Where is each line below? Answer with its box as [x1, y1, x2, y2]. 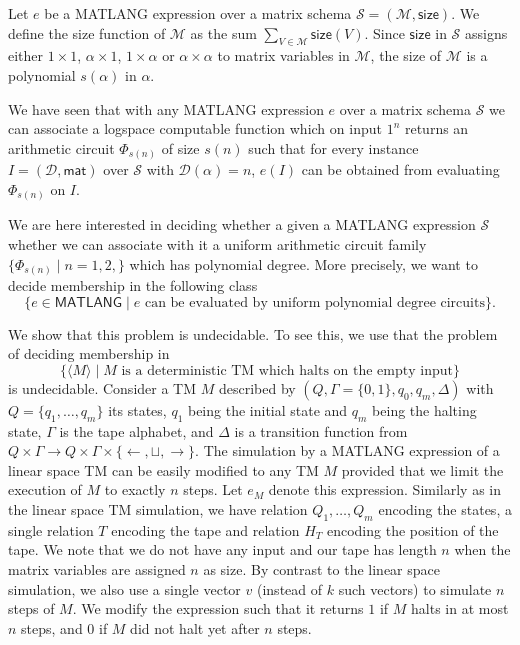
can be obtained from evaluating [301, 159, 500, 180]
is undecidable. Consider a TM [8, 377, 197, 398]
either [8, 45, 44, 66]
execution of [8, 479, 82, 500]
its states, [108, 399, 167, 420]
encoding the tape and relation [111, 519, 300, 540]
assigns [465, 22, 508, 43]
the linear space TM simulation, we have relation [8, 499, 308, 520]
